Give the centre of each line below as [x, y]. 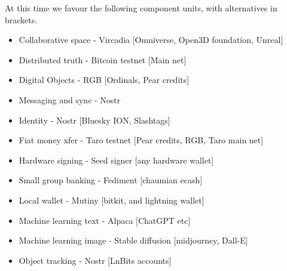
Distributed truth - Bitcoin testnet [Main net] [103, 59]
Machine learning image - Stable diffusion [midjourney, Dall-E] [133, 240]
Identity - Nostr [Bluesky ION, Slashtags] [94, 120]
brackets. [21, 19]
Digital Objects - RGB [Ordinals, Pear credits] [104, 80]
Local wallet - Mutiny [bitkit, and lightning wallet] [112, 200]
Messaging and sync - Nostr [70, 99]
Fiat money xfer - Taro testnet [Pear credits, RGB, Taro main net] [141, 140]
